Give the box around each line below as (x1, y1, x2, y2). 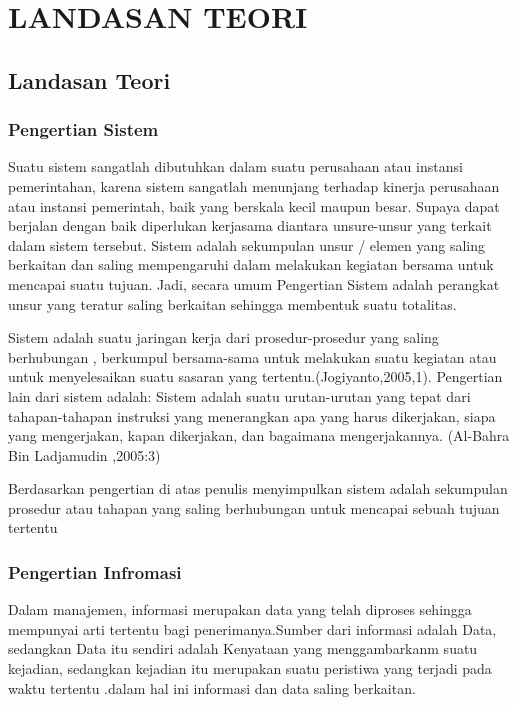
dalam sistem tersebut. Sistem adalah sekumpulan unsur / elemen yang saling (8, 234, 485, 255)
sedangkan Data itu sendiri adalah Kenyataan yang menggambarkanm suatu (8, 638, 478, 659)
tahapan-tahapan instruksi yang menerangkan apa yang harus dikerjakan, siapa (8, 405, 496, 426)
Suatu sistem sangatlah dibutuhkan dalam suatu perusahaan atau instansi (8, 156, 463, 177)
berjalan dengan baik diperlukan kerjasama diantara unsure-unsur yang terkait (8, 215, 492, 236)
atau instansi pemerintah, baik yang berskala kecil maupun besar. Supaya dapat (8, 195, 500, 216)
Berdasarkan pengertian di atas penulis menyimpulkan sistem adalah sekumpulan (8, 478, 508, 499)
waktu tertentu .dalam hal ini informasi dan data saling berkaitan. (8, 677, 416, 698)
